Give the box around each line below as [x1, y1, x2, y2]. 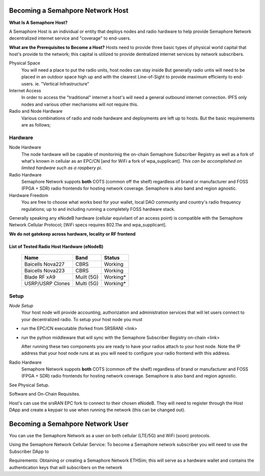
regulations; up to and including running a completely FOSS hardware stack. [21, 206, 176, 212]
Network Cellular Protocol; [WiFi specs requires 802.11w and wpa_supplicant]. [9, 222, 167, 228]
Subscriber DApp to [9, 449, 49, 454]
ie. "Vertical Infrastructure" [35, 81, 89, 87]
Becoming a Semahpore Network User [9, 420, 129, 428]
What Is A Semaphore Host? [9, 20, 68, 25]
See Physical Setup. [9, 382, 50, 388]
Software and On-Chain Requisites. [9, 391, 80, 397]
